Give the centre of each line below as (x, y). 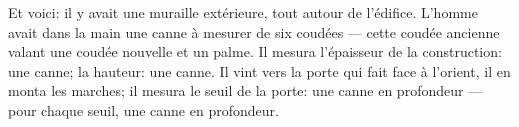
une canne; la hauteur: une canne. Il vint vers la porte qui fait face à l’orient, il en (259, 70)
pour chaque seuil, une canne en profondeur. (143, 109)
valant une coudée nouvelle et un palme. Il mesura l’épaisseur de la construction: (255, 51)
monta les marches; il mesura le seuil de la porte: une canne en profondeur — (245, 90)
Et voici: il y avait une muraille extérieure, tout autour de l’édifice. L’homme (243, 12)
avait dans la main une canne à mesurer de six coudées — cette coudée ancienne (254, 31)
